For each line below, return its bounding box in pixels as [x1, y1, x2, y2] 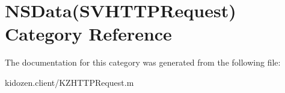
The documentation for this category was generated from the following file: [5, 56, 281, 69]
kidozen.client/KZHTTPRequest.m [5, 76, 134, 88]
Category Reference [5, 21, 172, 46]
